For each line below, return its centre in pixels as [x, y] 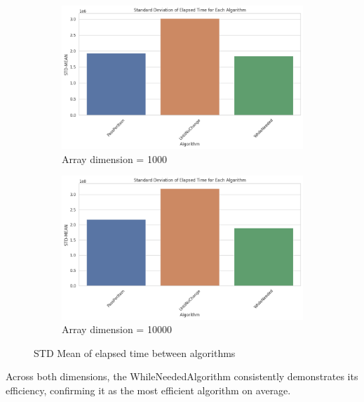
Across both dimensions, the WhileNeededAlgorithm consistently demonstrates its [182, 376]
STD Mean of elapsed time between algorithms [135, 352]
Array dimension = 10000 [117, 329]
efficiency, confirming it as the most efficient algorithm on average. [148, 390]
